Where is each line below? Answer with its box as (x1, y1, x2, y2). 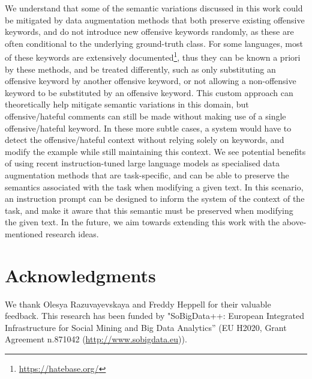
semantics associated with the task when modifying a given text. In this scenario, (5, 180, 304, 193)
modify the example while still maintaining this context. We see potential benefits (5, 145, 306, 157)
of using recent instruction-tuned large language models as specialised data (5, 157, 280, 169)
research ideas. (46, 227, 99, 240)
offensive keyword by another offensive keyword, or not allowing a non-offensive (5, 74, 296, 87)
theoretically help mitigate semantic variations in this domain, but (5, 98, 249, 111)
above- (282, 216, 307, 228)
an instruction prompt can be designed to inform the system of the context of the (5, 192, 305, 205)
